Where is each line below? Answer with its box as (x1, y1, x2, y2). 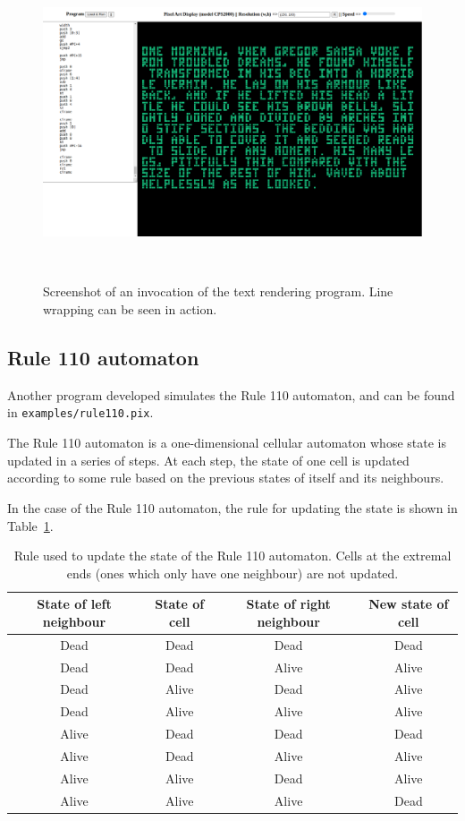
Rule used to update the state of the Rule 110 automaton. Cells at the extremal (13, 546, 452, 565)
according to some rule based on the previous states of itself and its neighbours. (7, 468, 444, 487)
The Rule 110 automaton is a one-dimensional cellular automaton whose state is (7, 433, 446, 452)
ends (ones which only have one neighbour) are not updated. (66, 563, 399, 582)
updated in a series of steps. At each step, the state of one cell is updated (7, 450, 410, 469)
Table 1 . (7, 516, 54, 535)
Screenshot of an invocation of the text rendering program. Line (43, 282, 393, 301)
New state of (368, 594, 449, 613)
